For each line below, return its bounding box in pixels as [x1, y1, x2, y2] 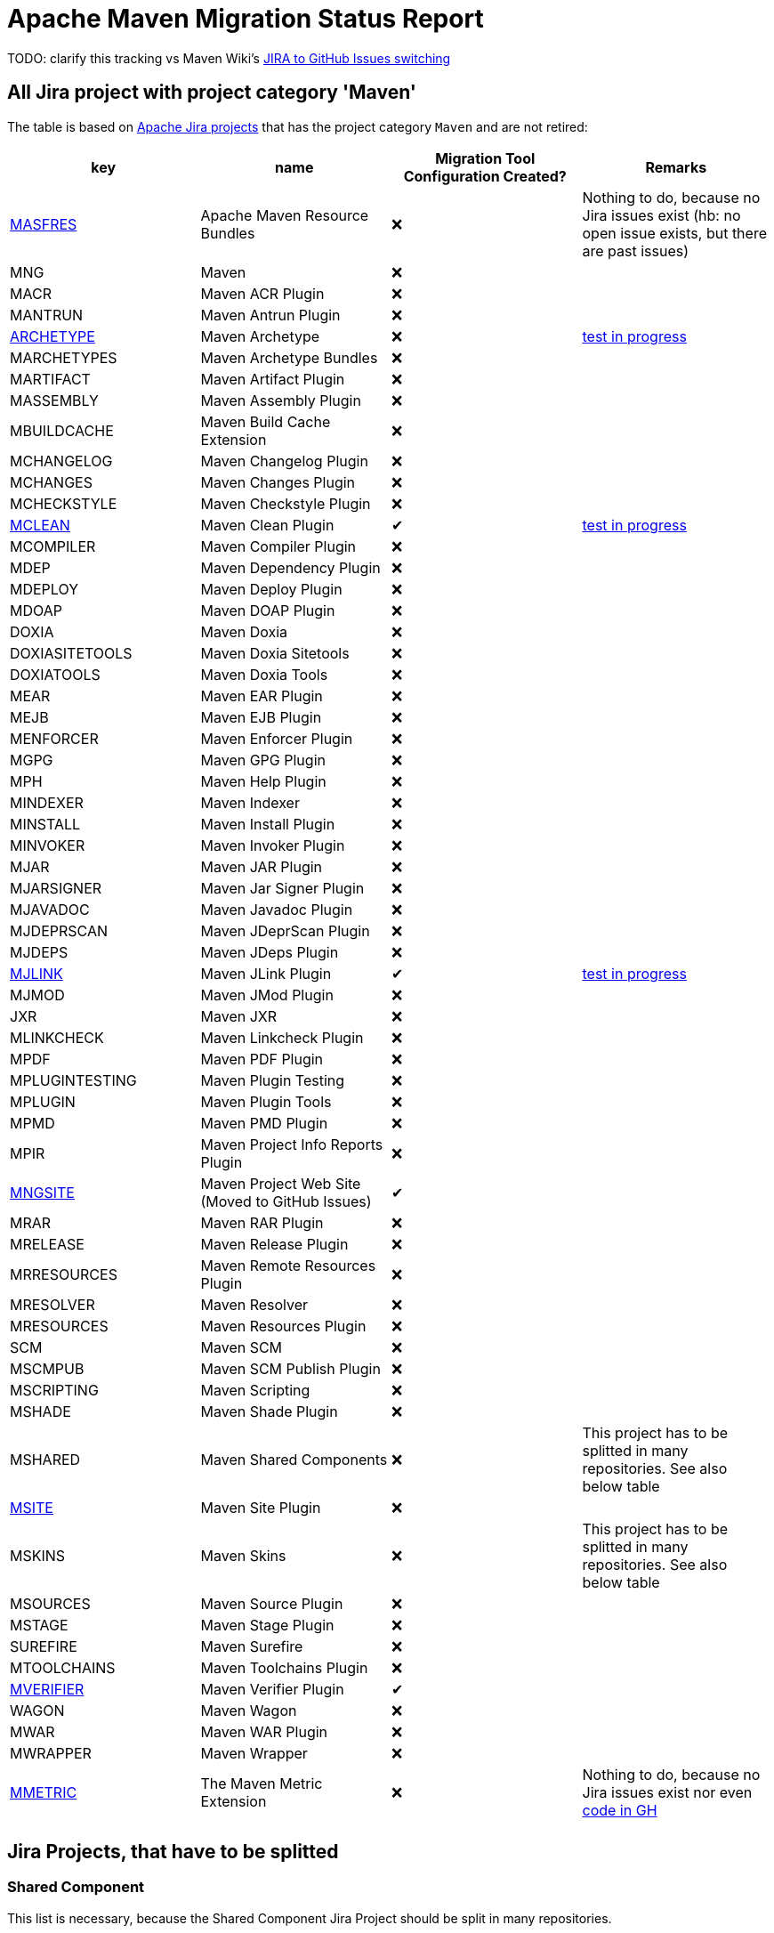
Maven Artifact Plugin [200, 369, 345, 388]
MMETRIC [10, 1783, 77, 1801]
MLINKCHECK [10, 1028, 104, 1047]
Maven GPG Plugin [200, 750, 326, 769]
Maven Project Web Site [200, 1174, 361, 1193]
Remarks [645, 158, 707, 176]
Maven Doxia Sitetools [200, 643, 350, 662]
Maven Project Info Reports [200, 1135, 383, 1153]
